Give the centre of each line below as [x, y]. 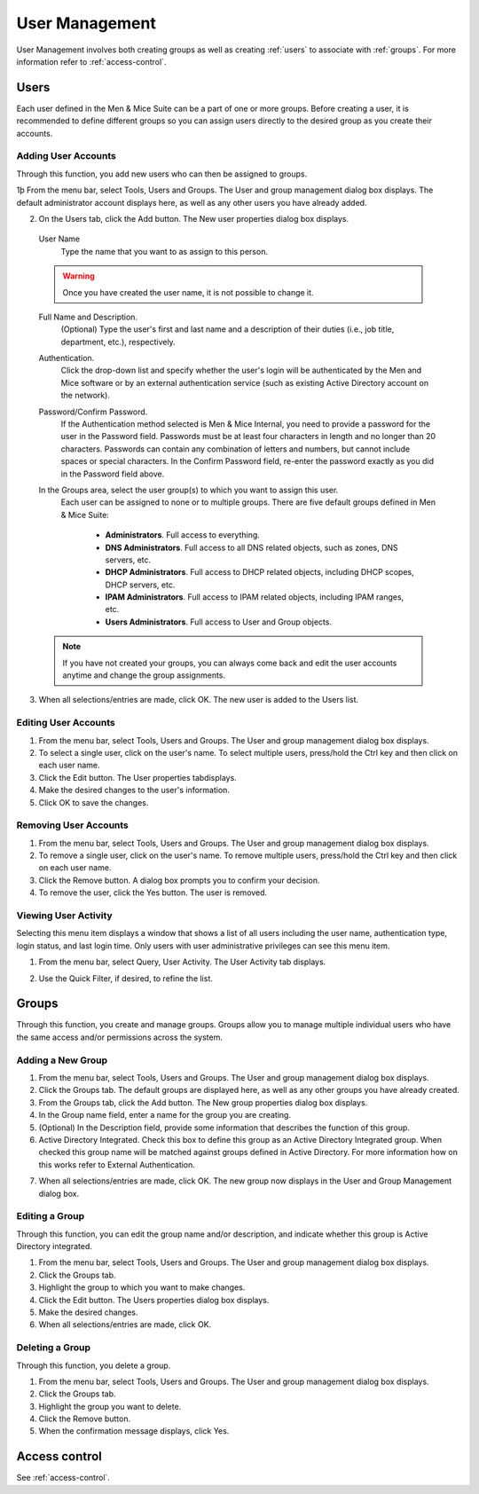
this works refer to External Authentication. [117, 1164]
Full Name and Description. [88, 317]
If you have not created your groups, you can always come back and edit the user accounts [230, 663]
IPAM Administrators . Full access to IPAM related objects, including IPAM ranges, [255, 597]
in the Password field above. [113, 474]
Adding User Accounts [67, 156]
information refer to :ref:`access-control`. [91, 61]
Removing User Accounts [72, 825]
